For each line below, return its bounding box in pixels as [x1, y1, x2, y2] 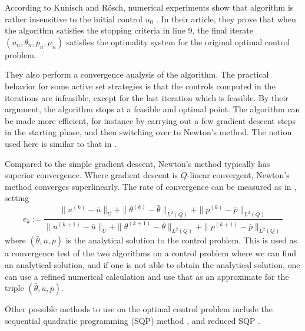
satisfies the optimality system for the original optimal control [66, 35, 290, 48]
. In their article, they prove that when [156, 12, 296, 25]
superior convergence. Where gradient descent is [5, 169, 178, 181]
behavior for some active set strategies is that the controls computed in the [5, 79, 276, 92]
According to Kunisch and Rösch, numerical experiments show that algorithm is [5, 1, 294, 13]
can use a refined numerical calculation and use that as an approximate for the [5, 270, 289, 282]
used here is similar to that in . [5, 137, 117, 149]
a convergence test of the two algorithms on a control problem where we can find [5, 247, 296, 259]
